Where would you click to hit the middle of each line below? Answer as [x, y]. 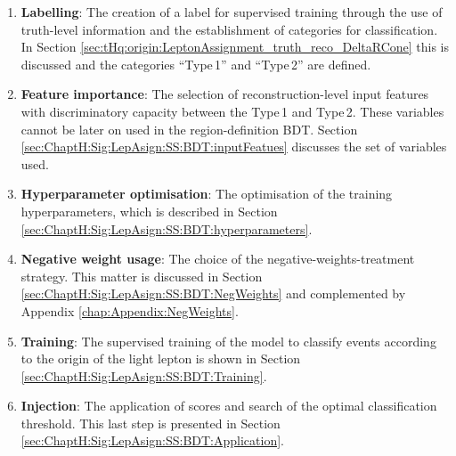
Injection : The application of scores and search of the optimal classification [229, 406]
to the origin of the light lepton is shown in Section [161, 358]
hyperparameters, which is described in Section [149, 211]
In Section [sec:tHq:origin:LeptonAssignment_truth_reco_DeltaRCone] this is [235, 47]
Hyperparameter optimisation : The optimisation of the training [207, 194]
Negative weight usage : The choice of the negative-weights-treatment [218, 259]
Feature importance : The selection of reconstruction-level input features [225, 94]
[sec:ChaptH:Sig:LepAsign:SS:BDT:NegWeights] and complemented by [213, 293]
